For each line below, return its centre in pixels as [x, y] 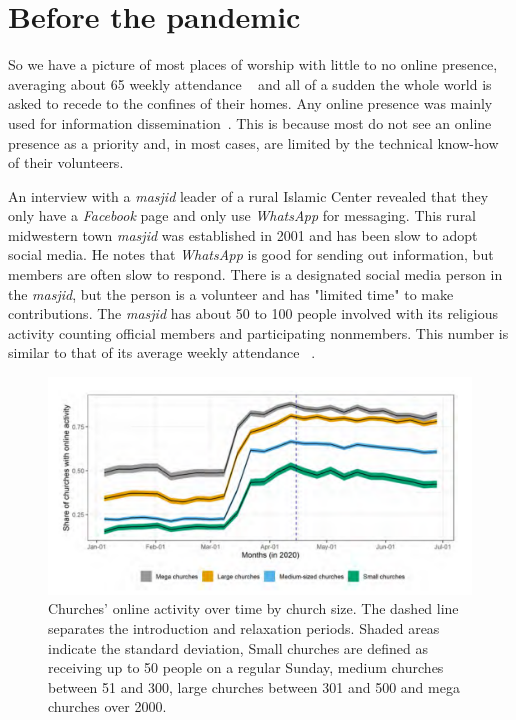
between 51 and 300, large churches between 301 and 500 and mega [254, 686]
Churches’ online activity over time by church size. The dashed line [253, 608]
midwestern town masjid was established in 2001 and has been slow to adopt [243, 234]
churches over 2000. [107, 706]
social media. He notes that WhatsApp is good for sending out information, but [251, 254]
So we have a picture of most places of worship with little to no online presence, [253, 64]
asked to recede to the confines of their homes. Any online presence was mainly [250, 103]
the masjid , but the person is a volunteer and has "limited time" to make [231, 293]
